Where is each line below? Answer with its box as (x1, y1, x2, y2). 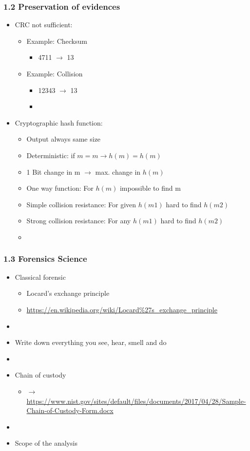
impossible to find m (119, 183, 181, 193)
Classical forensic (15, 271, 66, 282)
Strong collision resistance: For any (26, 216, 131, 226)
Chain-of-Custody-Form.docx (26, 405, 114, 415)
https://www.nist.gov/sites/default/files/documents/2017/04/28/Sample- (26, 396, 246, 406)
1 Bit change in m (26, 166, 80, 177)
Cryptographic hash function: (15, 117, 103, 127)
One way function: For (26, 183, 94, 193)
